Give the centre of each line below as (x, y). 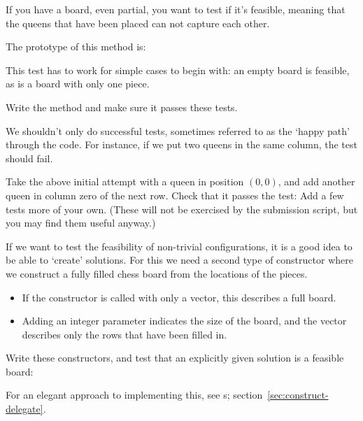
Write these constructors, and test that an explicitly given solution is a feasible (175, 358)
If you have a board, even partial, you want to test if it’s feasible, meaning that (176, 9)
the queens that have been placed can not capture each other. (138, 23)
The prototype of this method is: (76, 47)
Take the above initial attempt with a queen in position (125, 181)
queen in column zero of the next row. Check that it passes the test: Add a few (175, 195)
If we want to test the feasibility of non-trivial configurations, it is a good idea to (179, 246)
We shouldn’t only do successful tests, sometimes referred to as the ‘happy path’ (178, 130)
